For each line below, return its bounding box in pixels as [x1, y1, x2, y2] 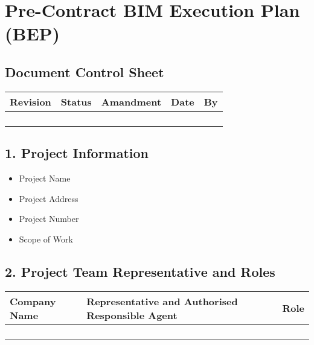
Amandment [101, 94, 162, 109]
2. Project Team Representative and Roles [5, 262, 275, 280]
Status [60, 94, 92, 109]
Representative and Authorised [86, 294, 238, 308]
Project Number [19, 212, 79, 225]
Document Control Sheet [5, 62, 164, 81]
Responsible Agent [86, 308, 178, 322]
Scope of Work [19, 232, 73, 245]
